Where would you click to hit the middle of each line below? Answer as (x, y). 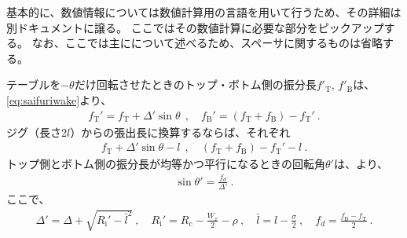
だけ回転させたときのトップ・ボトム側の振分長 (195, 84)
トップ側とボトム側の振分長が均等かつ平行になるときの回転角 (166, 164)
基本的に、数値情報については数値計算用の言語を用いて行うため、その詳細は (204, 12)
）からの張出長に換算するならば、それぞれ (180, 132)
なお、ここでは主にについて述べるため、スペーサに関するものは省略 (207, 43)
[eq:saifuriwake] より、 (59, 99)
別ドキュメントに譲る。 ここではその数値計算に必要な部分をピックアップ (195, 27)
